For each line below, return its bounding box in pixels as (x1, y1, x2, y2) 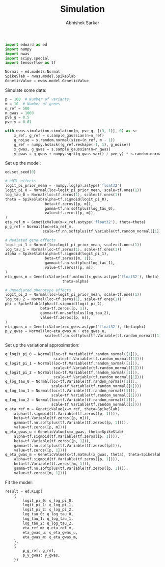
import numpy (5, 47, 32, 52)
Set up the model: (5, 160, 41, 166)
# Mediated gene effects (5, 237, 56, 243)
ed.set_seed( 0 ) (5, 170, 36, 175)
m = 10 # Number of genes (5, 101, 60, 106)
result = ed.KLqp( (5, 489, 43, 494)
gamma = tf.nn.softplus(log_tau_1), (44, 260, 115, 266)
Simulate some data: (5, 87, 47, 93)
